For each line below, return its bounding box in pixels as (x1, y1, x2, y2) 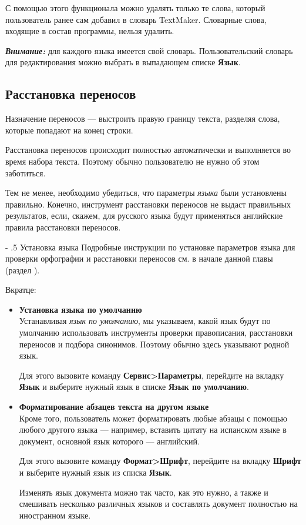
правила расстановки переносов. (5, 220, 121, 233)
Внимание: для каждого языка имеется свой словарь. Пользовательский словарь (5, 44, 293, 56)
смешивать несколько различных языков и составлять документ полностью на (19, 497, 298, 510)
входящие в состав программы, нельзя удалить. (5, 25, 174, 37)
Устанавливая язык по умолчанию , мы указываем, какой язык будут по (19, 315, 271, 327)
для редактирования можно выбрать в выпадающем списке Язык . (5, 56, 241, 68)
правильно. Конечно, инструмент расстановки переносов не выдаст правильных (5, 198, 291, 210)
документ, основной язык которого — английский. (19, 434, 200, 447)
